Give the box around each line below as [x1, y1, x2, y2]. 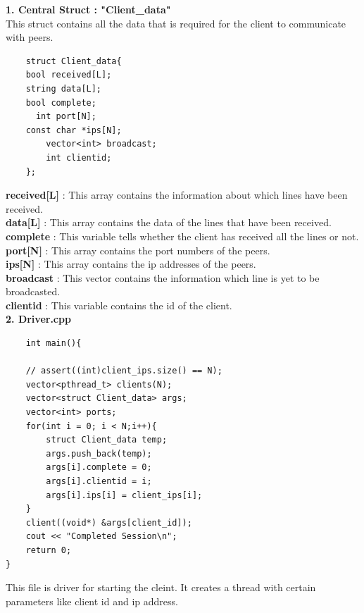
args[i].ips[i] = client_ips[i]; [46, 490, 203, 500]
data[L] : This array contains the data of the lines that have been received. [6, 215, 332, 230]
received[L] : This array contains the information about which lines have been [6, 187, 348, 202]
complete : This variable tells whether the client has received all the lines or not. [6, 228, 359, 243]
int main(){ [25, 338, 82, 349]
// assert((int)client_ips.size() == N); [25, 366, 222, 376]
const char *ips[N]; [25, 125, 122, 135]
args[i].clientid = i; [46, 476, 152, 486]
